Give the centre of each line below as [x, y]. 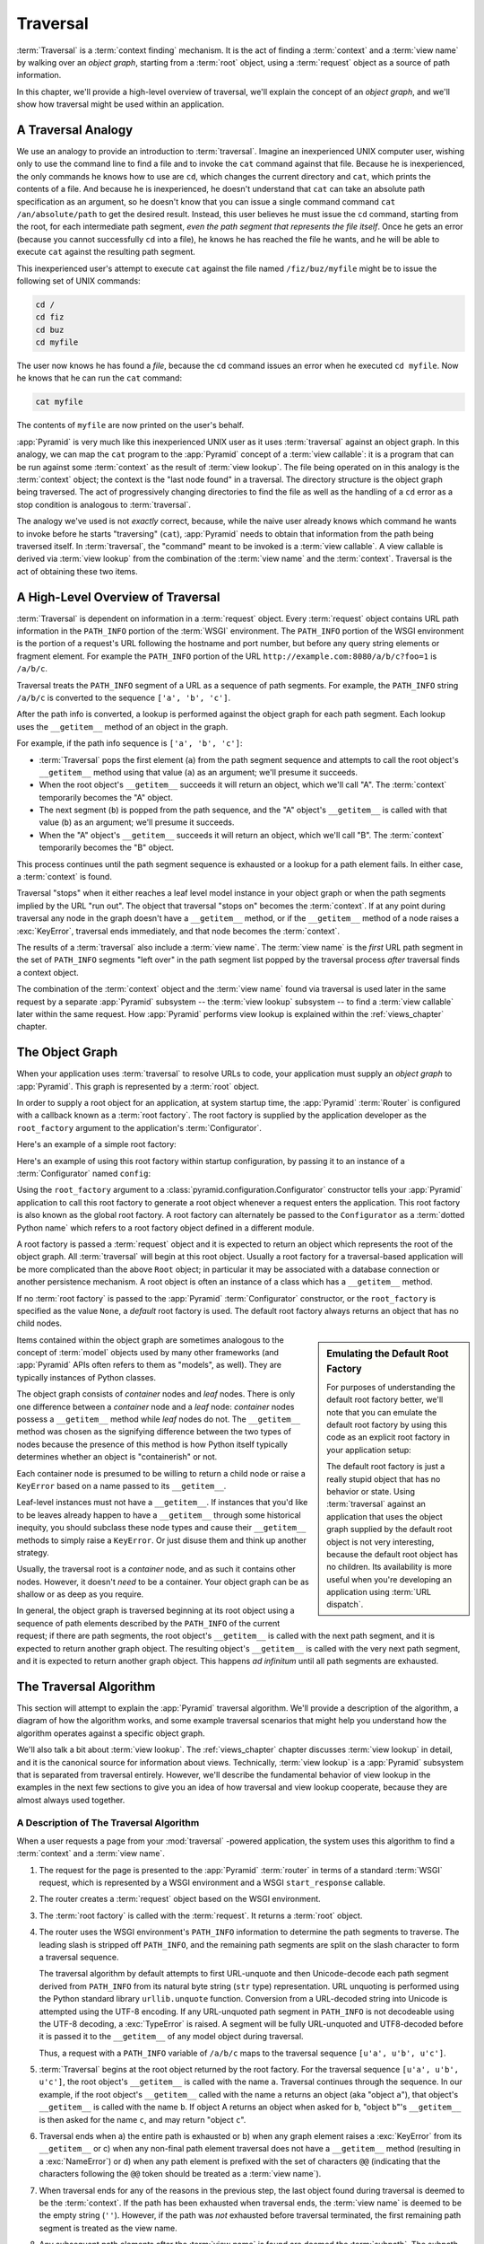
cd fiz [50, 317]
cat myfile [59, 402]
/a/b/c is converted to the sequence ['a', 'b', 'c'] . [124, 697]
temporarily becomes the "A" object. [106, 797]
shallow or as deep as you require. [80, 1594]
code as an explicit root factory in [389, 1437]
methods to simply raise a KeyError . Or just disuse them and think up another [161, 1540]
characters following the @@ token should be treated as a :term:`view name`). [180, 2174]
